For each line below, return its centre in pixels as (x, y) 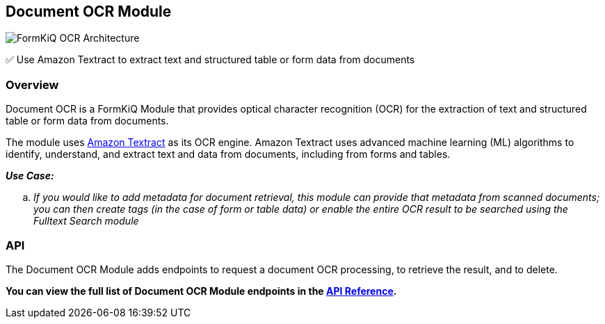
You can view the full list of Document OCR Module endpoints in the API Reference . (201, 291)
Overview (32, 84)
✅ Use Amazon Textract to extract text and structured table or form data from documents (210, 60)
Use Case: (30, 176)
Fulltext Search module (86, 221)
